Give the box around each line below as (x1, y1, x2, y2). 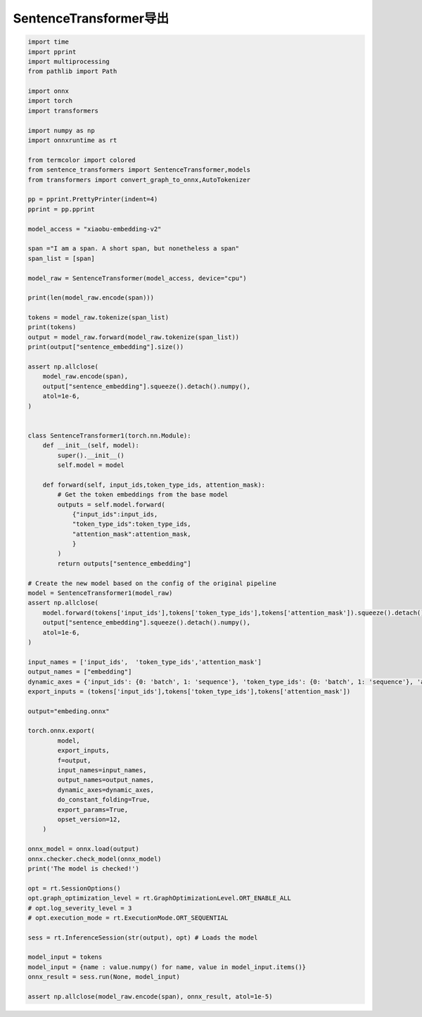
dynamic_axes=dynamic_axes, (57, 786, 155, 794)
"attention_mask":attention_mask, (72, 530, 191, 538)
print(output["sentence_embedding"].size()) (27, 343, 184, 351)
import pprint (27, 48, 77, 56)
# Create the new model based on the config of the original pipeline (27, 579, 277, 587)
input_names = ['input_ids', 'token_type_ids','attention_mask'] (27, 658, 262, 666)
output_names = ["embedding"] (27, 668, 132, 676)
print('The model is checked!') (27, 864, 140, 872)
